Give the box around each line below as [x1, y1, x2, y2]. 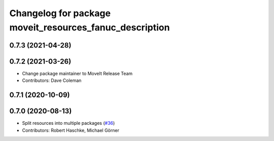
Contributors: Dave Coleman [22, 77, 82, 83]
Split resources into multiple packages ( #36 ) [22, 120, 115, 126]
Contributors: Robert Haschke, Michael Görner [22, 127, 119, 133]
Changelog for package [9, 8, 111, 19]
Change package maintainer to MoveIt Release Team [22, 70, 133, 76]
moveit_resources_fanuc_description [9, 22, 170, 33]
